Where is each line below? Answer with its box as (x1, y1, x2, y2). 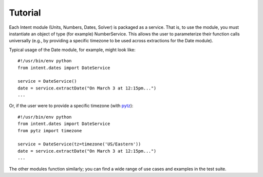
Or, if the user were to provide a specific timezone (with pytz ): (9, 103, 133, 109)
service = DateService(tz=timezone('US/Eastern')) (18, 142, 141, 147)
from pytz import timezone (18, 128, 82, 133)
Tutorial (9, 7, 41, 18)
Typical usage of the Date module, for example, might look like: (9, 47, 136, 53)
